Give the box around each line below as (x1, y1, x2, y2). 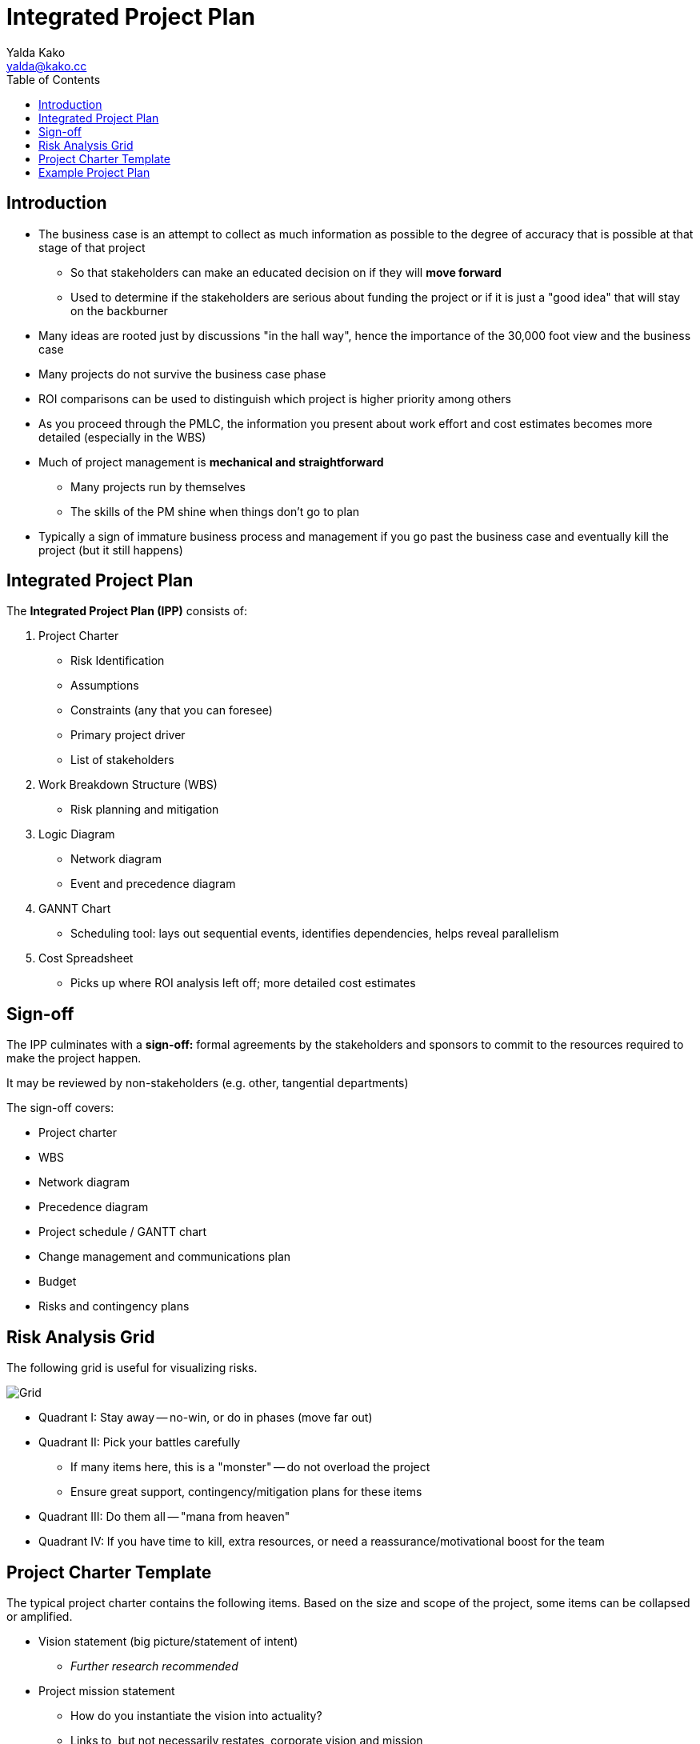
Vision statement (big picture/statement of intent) (38, 1634, 298, 1648)
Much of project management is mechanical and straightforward (38, 454, 384, 469)
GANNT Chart (38, 902, 111, 916)
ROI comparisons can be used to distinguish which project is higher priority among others (38, 391, 511, 406)
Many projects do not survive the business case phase (38, 366, 326, 381)
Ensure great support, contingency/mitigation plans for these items (70, 1485, 422, 1499)
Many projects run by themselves (70, 479, 246, 494)
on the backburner (70, 303, 168, 318)
